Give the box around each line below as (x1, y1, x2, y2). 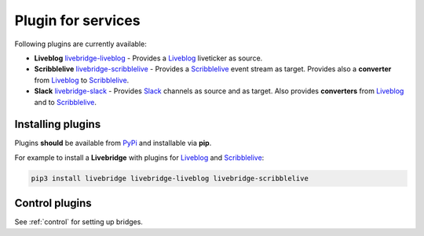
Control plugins (14, 197, 92, 210)
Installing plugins (14, 118, 101, 131)
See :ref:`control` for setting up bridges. (14, 217, 143, 227)
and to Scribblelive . (34, 97, 97, 107)
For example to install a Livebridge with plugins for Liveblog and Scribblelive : (14, 153, 265, 162)
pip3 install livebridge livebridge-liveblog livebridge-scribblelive (31, 173, 309, 183)
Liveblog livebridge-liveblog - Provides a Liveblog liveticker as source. (34, 53, 263, 63)
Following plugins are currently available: (14, 39, 147, 49)
